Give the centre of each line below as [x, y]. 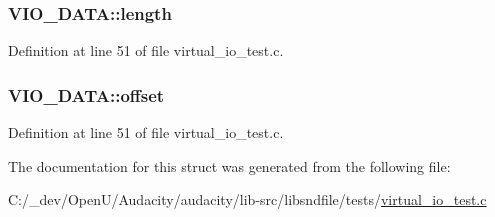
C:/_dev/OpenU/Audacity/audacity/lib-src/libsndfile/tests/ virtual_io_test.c [247, 199]
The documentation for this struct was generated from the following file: [229, 165]
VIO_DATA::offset [86, 94]
